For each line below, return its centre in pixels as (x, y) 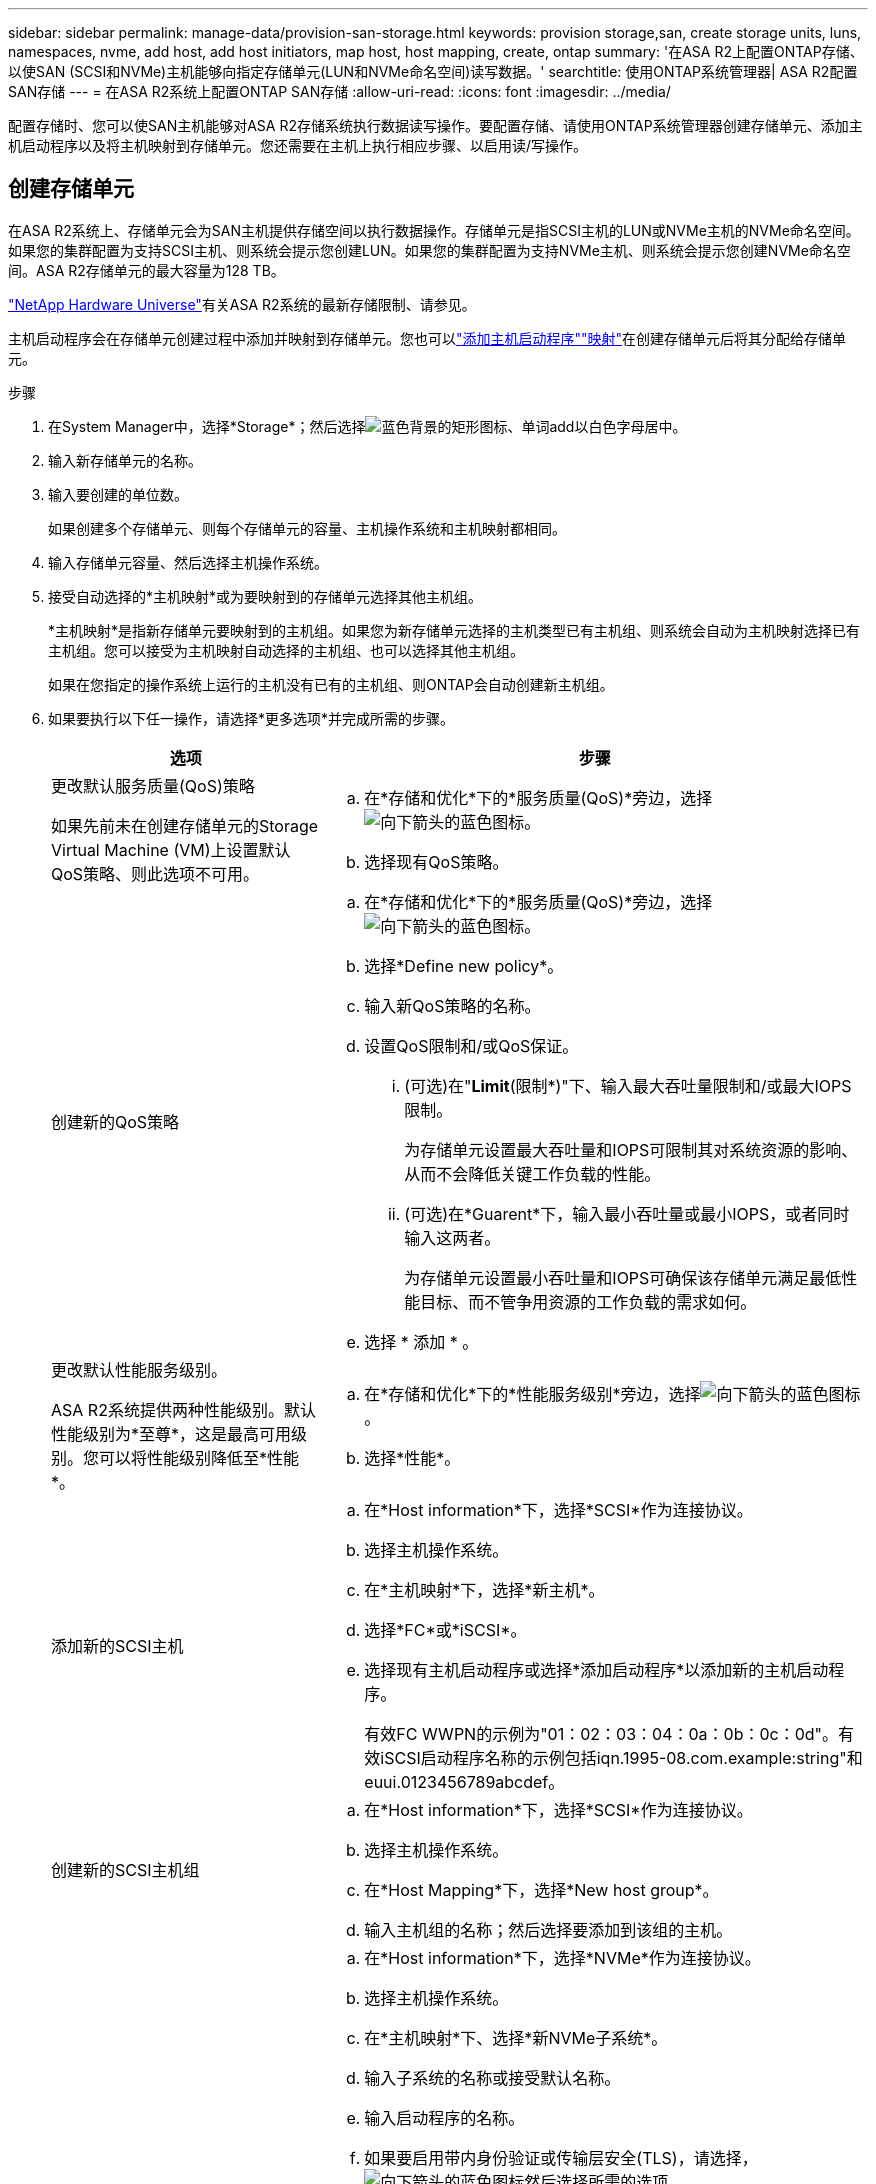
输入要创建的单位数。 (118, 494)
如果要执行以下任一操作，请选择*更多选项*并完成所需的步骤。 (251, 718)
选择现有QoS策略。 (436, 861)
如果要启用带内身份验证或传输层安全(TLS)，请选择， (561, 2157)
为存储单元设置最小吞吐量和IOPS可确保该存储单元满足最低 (623, 1277)
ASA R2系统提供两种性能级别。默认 (183, 1409)
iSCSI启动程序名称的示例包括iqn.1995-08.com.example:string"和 (621, 1757)
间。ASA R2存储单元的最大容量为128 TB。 (146, 270)
